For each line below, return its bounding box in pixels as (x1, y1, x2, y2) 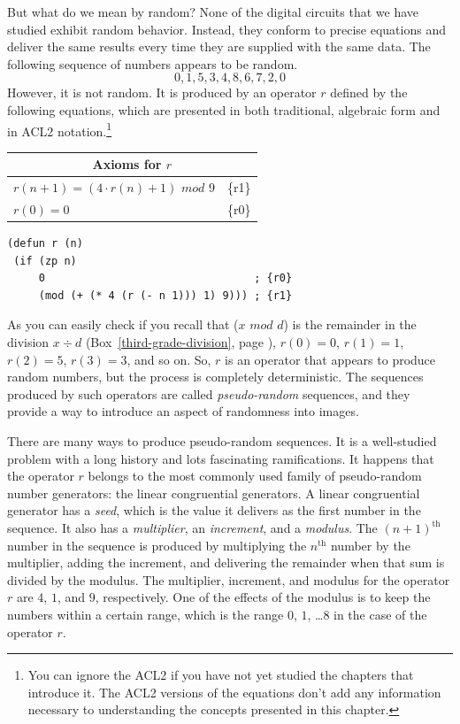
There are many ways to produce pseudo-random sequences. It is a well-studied (7, 432, 437, 451)
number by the (330, 535, 410, 554)
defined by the (330, 83, 408, 102)
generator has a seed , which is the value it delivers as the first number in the (7, 501, 421, 520)
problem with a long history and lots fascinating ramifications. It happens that (7, 449, 434, 467)
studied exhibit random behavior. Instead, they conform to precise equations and (7, 19, 446, 38)
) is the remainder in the (283, 315, 417, 334)
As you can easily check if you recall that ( (7, 315, 239, 334)
